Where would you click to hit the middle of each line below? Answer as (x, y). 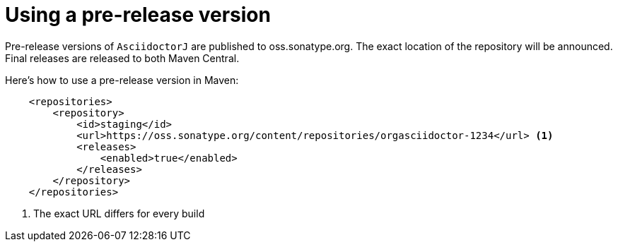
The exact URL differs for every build (119, 213)
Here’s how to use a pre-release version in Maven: (122, 80)
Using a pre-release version (138, 15)
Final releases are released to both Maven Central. (122, 58)
